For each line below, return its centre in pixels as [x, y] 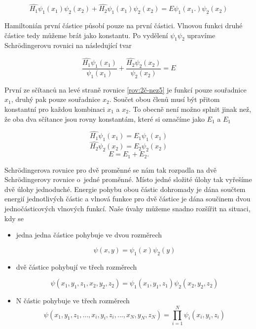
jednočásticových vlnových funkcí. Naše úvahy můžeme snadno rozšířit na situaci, [128, 209]
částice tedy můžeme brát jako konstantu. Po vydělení [86, 35]
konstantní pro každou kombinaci [55, 109]
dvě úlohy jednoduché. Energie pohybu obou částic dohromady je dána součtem [125, 189]
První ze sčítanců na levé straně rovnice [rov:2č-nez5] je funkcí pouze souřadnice [126, 89]
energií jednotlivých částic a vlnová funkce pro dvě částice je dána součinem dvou [128, 199]
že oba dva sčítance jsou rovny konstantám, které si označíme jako [105, 118]
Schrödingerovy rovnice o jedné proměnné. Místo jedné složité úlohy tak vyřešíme [128, 179]
